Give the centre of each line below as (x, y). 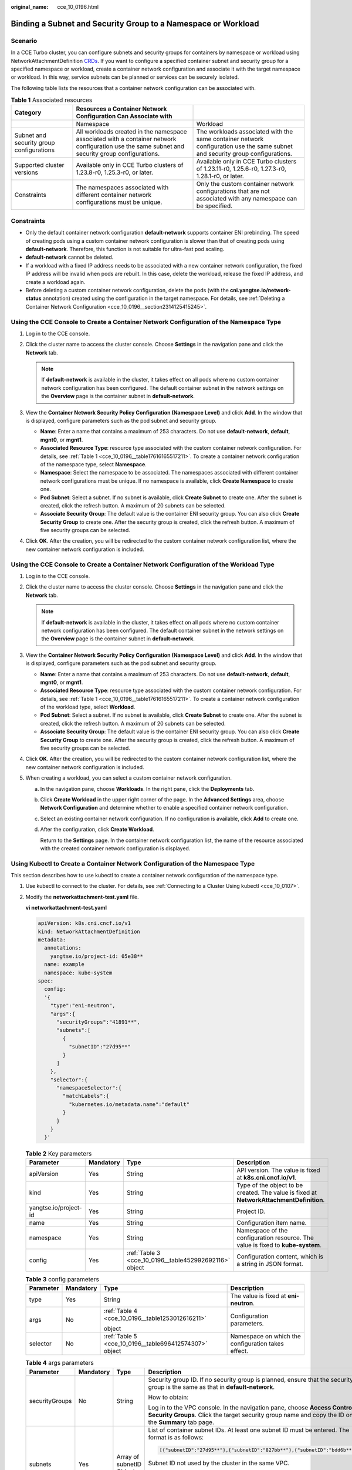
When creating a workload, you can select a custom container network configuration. (128, 778)
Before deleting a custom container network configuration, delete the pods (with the (127, 290)
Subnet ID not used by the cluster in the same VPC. (219, 1463)
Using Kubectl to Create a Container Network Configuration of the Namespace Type (133, 863)
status (33, 298)
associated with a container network (126, 139)
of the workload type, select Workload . (88, 707)
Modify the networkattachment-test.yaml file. (82, 897)
